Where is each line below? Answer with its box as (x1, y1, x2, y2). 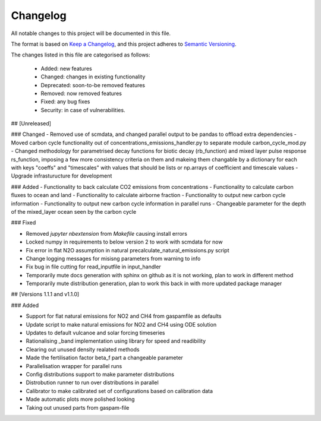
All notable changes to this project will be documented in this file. (11, 30, 171, 37)
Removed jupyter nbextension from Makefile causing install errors (26, 230, 187, 237)
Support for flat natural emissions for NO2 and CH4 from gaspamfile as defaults (26, 312, 222, 320)
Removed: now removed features (40, 90, 122, 97)
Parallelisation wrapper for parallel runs (26, 362, 122, 369)
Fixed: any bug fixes (40, 98, 90, 105)
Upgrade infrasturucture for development (11, 172, 112, 179)
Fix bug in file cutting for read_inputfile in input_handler (26, 263, 162, 270)
